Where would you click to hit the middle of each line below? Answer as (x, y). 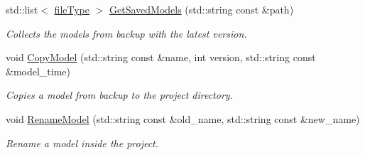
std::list (22, 9)
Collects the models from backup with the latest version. (126, 33)
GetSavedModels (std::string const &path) (202, 9)
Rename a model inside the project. (82, 143)
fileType (72, 9)
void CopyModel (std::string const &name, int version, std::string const (161, 57)
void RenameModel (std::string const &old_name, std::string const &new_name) (183, 118)
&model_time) (38, 71)
